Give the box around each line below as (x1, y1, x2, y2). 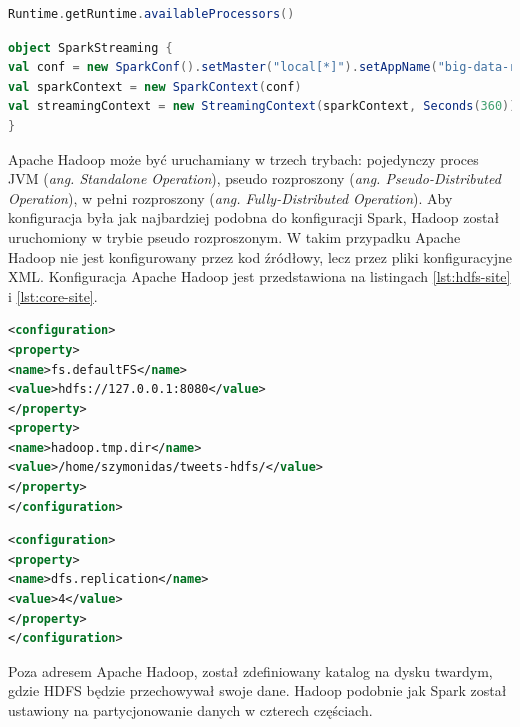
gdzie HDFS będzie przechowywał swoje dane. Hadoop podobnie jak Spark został (8, 680, 507, 701)
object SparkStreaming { (8, 40, 173, 55)
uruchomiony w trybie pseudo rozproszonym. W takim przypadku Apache (8, 226, 461, 247)
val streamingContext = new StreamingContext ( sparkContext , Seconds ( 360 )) (8, 99, 517, 114)
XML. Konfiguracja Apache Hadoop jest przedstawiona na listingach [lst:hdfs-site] (8, 266, 511, 287)
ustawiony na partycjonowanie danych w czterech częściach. (8, 700, 373, 720)
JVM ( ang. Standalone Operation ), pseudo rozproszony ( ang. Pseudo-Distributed (8, 168, 501, 189)
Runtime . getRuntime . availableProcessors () (8, 7, 295, 21)
